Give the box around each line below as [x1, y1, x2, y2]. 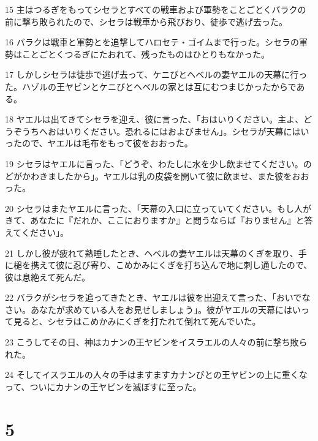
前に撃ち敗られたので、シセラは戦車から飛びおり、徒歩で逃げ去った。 [5, 15, 287, 28]
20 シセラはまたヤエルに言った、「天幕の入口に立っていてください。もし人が [5, 202, 312, 214]
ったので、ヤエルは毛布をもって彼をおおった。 [5, 137, 193, 149]
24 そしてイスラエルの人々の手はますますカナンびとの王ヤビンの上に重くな [5, 368, 308, 381]
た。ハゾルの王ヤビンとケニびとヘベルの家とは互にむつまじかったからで [5, 80, 297, 92]
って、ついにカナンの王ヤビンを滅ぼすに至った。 [5, 380, 202, 393]
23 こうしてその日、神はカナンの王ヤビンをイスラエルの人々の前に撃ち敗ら [5, 336, 308, 349]
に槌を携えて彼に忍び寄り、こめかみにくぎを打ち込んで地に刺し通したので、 [5, 258, 312, 271]
